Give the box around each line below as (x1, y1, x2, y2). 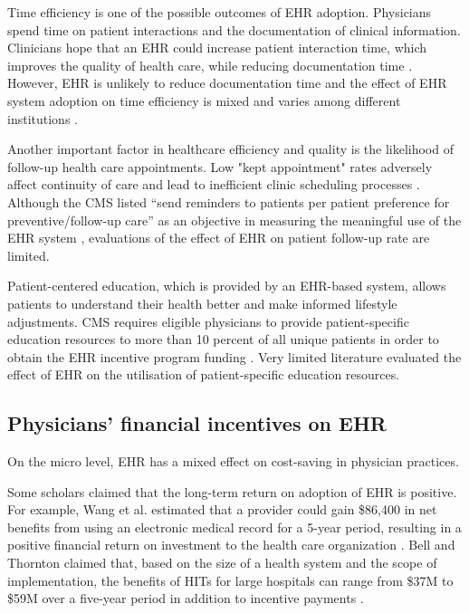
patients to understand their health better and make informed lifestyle (7, 293, 397, 312)
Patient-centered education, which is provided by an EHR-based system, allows (7, 276, 446, 295)
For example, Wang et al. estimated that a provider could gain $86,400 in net (7, 500, 437, 519)
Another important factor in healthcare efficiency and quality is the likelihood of (7, 139, 454, 158)
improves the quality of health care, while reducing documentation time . (7, 55, 413, 74)
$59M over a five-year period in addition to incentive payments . (7, 589, 364, 608)
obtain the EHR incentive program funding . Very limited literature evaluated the (7, 347, 462, 366)
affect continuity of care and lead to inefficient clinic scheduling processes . (7, 175, 420, 194)
